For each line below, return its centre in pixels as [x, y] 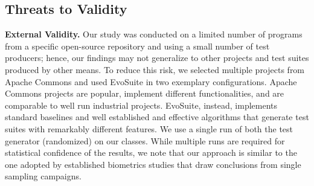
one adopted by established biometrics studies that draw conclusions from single [153, 164]
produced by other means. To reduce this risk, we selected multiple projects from [155, 69]
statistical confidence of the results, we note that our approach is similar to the [151, 152]
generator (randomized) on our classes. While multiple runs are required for [145, 140]
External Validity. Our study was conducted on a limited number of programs [154, 34]
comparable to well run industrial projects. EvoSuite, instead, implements [141, 105]
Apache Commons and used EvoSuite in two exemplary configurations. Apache [151, 81]
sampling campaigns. [43, 176]
